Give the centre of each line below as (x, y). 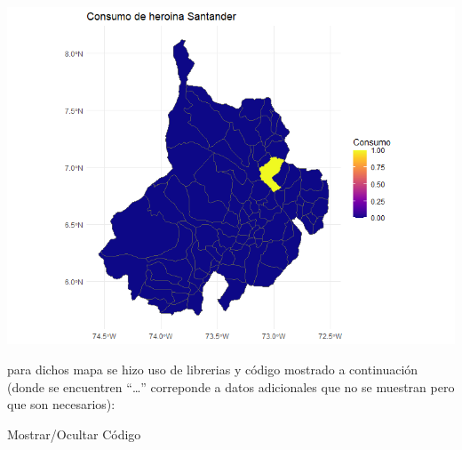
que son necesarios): (61, 404)
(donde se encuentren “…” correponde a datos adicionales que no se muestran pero (231, 386)
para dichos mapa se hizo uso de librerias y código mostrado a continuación (213, 370)
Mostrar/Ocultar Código (74, 434)
